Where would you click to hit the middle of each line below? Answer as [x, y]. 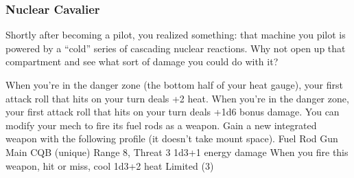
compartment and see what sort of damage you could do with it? [142, 62]
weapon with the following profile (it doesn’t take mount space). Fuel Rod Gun [172, 138]
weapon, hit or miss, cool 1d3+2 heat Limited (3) [110, 165]
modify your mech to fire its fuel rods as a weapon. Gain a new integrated [161, 125]
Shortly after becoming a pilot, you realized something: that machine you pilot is [176, 35]
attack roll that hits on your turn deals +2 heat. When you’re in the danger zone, [177, 98]
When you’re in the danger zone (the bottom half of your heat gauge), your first [174, 85]
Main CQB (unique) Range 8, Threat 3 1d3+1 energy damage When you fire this [177, 152]
